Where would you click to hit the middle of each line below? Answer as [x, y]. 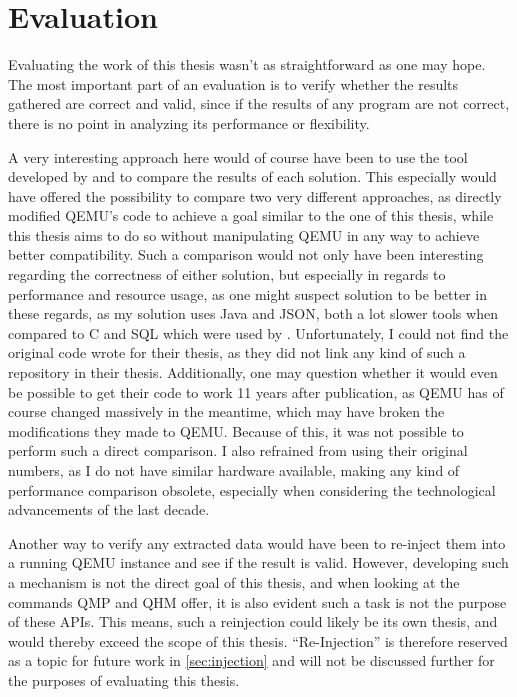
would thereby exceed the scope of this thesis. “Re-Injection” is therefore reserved [258, 640]
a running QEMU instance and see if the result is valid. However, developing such [258, 562]
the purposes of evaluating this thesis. [124, 679]
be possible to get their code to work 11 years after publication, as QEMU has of [256, 391]
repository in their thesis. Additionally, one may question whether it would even [253, 372]
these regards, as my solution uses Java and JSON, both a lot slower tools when [253, 313]
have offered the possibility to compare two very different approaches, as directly [255, 195]
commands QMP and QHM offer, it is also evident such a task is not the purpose [257, 601]
